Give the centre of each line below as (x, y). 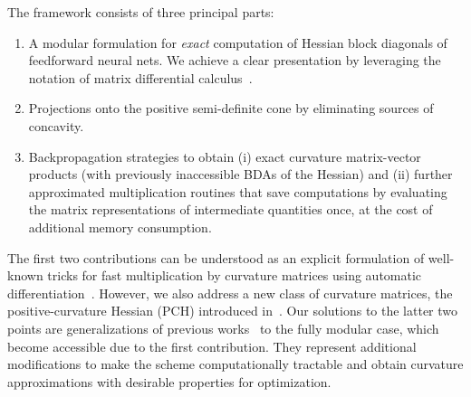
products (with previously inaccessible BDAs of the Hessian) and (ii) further (240, 174)
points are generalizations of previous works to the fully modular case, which (223, 328)
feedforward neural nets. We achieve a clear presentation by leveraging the (235, 60)
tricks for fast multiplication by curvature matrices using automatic (235, 275)
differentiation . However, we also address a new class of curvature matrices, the (230, 293)
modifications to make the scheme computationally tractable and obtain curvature (235, 364)
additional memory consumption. (120, 227)
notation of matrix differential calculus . (140, 77)
